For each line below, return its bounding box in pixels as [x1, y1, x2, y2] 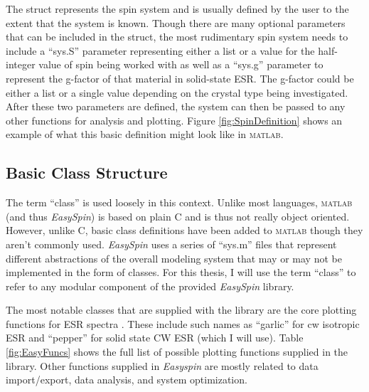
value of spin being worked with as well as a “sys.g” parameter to [38, 57, 323, 72]
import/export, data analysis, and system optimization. [6, 372, 247, 387]
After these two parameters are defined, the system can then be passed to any [6, 99, 346, 114]
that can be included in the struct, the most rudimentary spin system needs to [6, 29, 348, 44]
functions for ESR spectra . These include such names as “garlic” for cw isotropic [6, 316, 360, 331]
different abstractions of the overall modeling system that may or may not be [6, 250, 342, 265]
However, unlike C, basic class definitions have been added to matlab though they [6, 223, 363, 238]
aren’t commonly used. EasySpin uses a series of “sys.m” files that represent [6, 236, 337, 251]
